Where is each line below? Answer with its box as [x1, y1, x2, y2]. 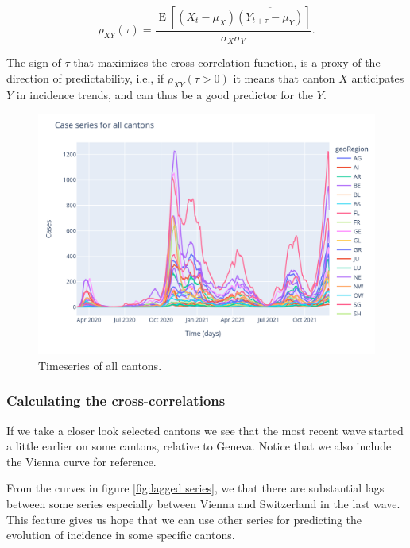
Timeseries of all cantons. [38, 357, 162, 373]
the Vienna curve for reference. [6, 453, 157, 469]
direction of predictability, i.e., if [6, 70, 164, 87]
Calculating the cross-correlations [6, 391, 226, 411]
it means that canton [233, 70, 335, 87]
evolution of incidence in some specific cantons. [6, 527, 235, 543]
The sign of [6, 54, 61, 71]
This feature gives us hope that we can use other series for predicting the [6, 511, 362, 527]
